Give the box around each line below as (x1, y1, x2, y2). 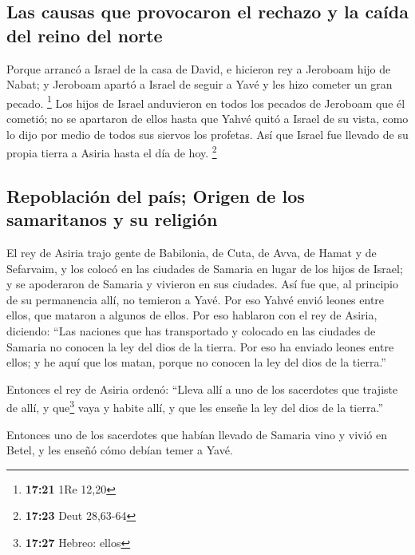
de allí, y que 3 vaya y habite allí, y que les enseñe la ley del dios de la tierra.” (6, 397, 384, 416)
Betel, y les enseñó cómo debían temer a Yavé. (6, 442, 233, 458)
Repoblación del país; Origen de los (6, 183, 305, 208)
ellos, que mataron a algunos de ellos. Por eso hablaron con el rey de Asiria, (6, 307, 377, 323)
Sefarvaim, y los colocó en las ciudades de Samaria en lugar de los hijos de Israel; (6, 260, 403, 276)
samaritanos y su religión (6, 207, 218, 232)
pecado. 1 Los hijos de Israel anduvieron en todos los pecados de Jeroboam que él (6, 92, 405, 111)
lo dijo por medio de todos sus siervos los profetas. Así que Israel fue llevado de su (6, 125, 409, 142)
